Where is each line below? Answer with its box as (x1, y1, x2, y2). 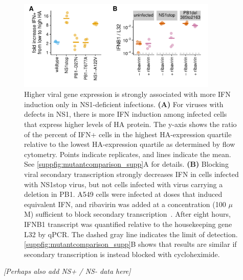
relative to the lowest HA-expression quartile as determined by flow (24, 139, 235, 149)
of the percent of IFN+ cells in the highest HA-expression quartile (24, 129, 232, 139)
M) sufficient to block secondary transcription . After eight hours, (24, 209, 231, 219)
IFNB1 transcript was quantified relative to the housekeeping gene (24, 218, 232, 229)
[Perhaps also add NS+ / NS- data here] (4, 266, 131, 276)
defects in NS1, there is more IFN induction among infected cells (24, 109, 227, 119)
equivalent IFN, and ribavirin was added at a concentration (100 (24, 198, 226, 209)
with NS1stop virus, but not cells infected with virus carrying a (24, 179, 223, 189)
